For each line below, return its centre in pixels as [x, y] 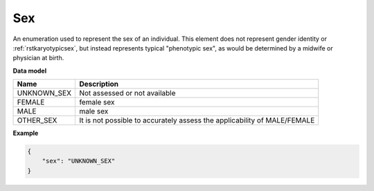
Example [26, 133]
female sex [97, 102]
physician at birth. [38, 58]
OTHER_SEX [37, 120]
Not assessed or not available [127, 93]
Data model [30, 71]
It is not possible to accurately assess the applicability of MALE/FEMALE [197, 120]
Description [99, 84]
